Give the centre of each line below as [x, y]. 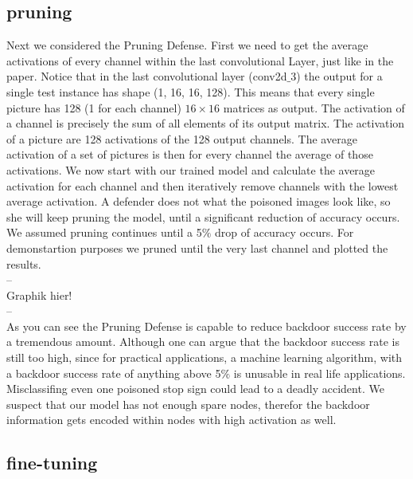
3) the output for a [337, 76]
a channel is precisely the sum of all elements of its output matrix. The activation [206, 123]
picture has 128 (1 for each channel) [94, 107]
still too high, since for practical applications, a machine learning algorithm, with [205, 357]
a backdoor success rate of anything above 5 [114, 373]
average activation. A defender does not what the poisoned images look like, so [199, 201]
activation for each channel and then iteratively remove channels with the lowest [203, 185]
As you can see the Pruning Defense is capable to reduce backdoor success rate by [206, 326]
